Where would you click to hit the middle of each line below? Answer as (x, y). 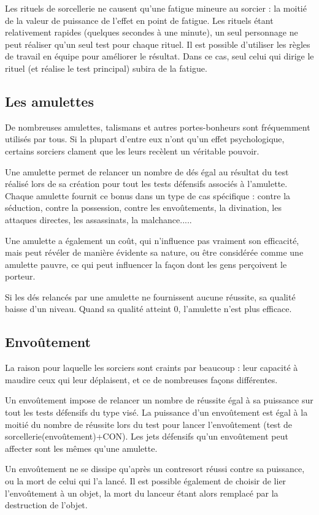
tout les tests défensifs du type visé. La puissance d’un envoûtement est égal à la (156, 412)
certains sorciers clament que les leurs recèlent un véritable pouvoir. (132, 151)
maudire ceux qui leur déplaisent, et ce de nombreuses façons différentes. (141, 379)
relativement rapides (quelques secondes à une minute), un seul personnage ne (152, 32)
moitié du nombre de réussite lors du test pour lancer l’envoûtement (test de (148, 424)
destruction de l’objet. (46, 505)
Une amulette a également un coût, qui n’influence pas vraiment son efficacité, (152, 240)
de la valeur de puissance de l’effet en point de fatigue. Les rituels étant (139, 20)
